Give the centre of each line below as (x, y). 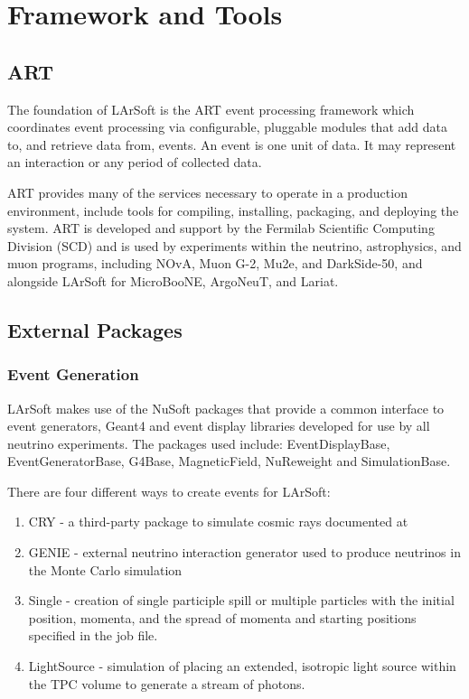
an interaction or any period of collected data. (135, 162)
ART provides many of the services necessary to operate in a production (207, 192)
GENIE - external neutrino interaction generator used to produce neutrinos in (244, 552)
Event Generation (73, 374)
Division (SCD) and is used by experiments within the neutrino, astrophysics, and (234, 245)
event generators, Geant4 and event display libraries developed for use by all (219, 426)
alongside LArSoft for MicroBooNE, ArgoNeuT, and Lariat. (173, 280)
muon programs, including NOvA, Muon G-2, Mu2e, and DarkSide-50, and (215, 263)
